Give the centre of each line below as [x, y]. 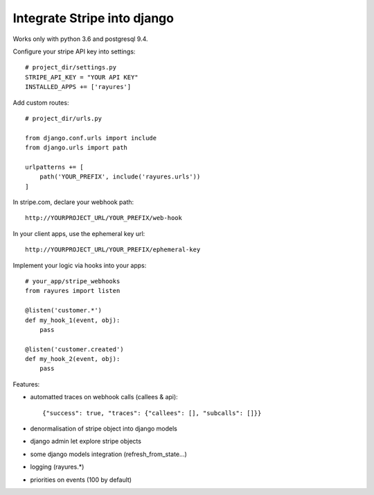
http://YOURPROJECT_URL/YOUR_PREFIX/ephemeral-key [113, 250]
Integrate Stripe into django [93, 18]
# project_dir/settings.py [71, 67]
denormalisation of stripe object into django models [104, 429]
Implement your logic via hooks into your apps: [80, 265]
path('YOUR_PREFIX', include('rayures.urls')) [120, 177]
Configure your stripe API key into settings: [74, 51]
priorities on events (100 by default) [81, 480]
